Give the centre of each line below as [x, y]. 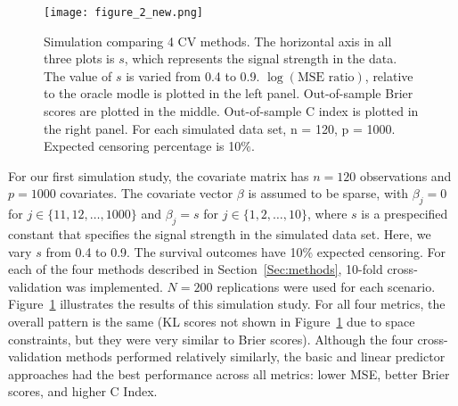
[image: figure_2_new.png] [123, 12]
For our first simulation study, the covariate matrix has [159, 175]
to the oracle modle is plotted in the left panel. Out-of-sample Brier [229, 93]
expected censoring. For [381, 251]
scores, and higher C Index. [83, 391]
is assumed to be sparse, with [328, 193]
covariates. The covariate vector [147, 193]
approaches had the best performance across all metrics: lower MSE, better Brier [229, 373]
